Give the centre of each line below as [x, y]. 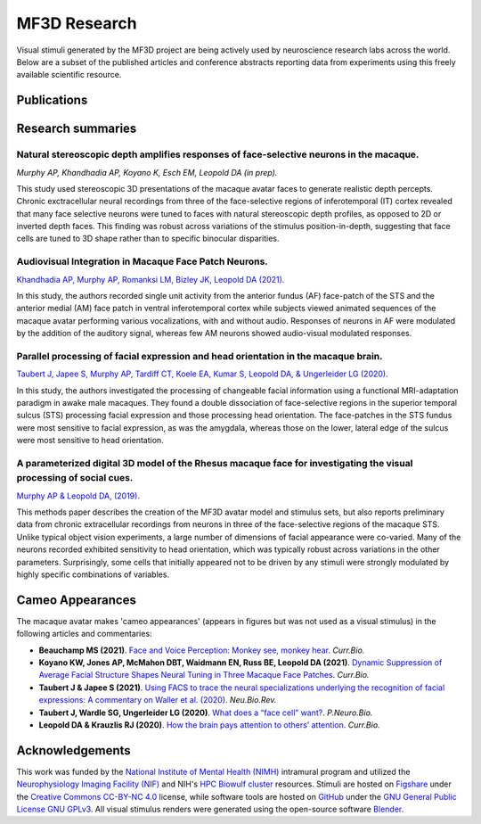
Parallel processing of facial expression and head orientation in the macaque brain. [200, 356]
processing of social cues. [75, 478]
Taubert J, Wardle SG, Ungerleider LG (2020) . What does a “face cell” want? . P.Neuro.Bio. [206, 713]
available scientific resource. [69, 75]
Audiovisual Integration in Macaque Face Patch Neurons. [143, 261]
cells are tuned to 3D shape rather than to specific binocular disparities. [148, 239]
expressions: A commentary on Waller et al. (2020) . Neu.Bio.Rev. [158, 700]
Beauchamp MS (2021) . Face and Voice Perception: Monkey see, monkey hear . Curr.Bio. [202, 650]
